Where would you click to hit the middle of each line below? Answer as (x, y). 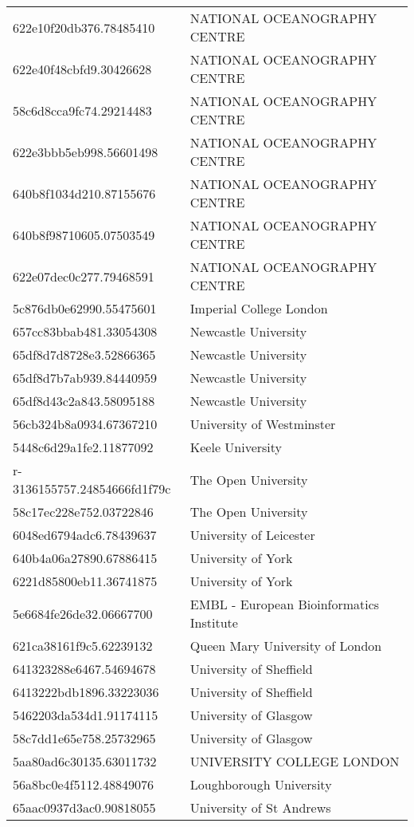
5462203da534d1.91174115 (86, 715)
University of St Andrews (260, 807)
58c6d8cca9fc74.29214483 (82, 110)
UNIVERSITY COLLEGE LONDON (295, 761)
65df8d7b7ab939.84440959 (85, 378)
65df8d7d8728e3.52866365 (84, 354)
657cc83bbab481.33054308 (85, 331)
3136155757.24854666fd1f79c (92, 488)
